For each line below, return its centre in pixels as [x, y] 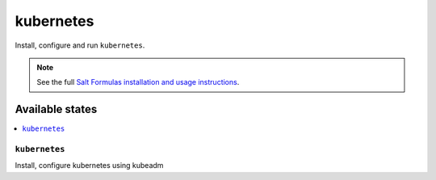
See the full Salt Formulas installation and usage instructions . [138, 82]
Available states [56, 109]
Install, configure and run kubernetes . [80, 45]
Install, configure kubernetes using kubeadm [89, 165]
